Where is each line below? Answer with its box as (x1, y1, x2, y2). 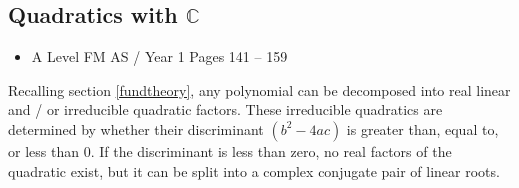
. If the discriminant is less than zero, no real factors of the (90, 140, 452, 161)
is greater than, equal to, (346, 118, 499, 139)
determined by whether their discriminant (8, 118, 264, 139)
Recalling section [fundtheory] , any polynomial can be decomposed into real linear (8, 79, 511, 100)
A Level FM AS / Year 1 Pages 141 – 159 (31, 46, 288, 67)
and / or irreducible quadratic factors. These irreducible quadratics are (8, 99, 443, 120)
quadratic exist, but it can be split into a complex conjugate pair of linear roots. (8, 160, 500, 181)
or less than (8, 140, 79, 161)
